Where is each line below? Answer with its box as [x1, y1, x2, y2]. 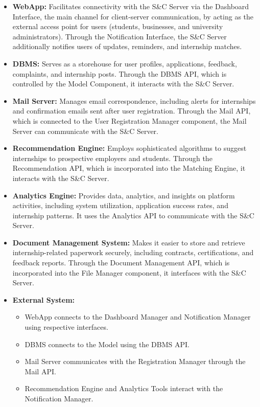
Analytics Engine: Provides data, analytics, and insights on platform [12, 190, 235, 200]
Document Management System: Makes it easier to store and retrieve [12, 237, 245, 247]
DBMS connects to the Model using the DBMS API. [25, 338, 190, 349]
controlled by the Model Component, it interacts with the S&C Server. [12, 78, 234, 89]
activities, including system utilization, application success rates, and [12, 200, 228, 211]
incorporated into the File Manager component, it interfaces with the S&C [12, 267, 246, 278]
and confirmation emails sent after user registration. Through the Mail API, [12, 105, 251, 116]
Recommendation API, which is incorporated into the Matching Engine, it [12, 163, 246, 173]
